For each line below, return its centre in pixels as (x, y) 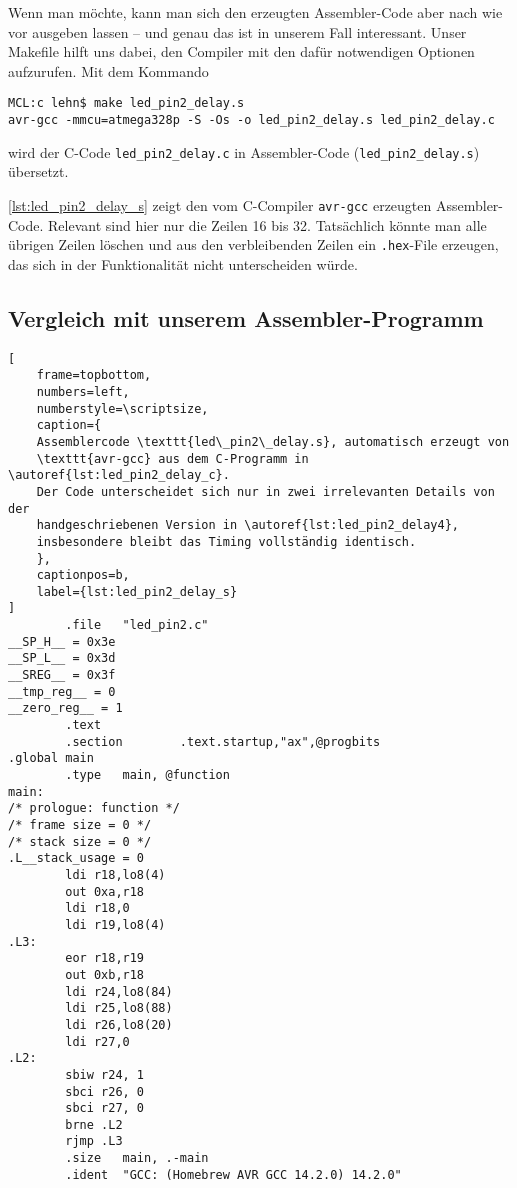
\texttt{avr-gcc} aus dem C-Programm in (172, 458)
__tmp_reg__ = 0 (62, 691)
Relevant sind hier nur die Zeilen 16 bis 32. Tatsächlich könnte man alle (267, 224)
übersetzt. (38, 171)
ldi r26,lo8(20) (119, 1024)
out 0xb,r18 (105, 974)
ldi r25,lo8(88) (119, 1008)
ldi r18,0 (97, 908)
